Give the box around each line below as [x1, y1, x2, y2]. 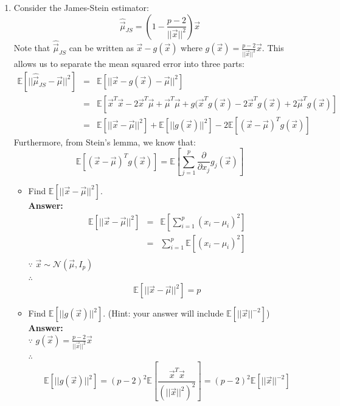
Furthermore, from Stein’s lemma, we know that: [13, 135, 196, 148]
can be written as [69, 41, 134, 54]
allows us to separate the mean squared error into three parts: [13, 57, 245, 69]
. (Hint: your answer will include [103, 307, 224, 320]
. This [262, 41, 284, 54]
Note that [13, 41, 50, 54]
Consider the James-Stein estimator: [13, 1, 149, 13]
